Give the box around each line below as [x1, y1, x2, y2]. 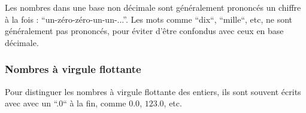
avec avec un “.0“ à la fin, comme [5, 97, 126, 109]
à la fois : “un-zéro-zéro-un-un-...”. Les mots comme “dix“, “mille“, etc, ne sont [5, 13, 292, 25]
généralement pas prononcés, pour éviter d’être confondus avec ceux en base [5, 25, 284, 37]
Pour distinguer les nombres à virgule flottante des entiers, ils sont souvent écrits [5, 85, 301, 97]
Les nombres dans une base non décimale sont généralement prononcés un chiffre [5, 1, 301, 13]
